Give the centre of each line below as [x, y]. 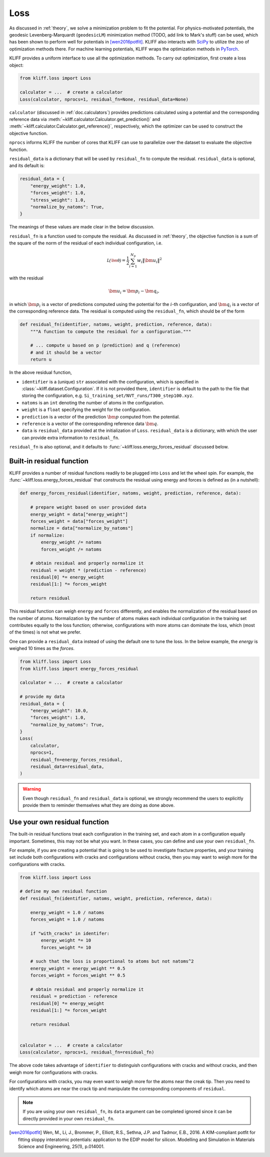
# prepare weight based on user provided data [88, 507]
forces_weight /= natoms [71, 549]
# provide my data [42, 697]
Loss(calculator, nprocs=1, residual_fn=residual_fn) [87, 1052]
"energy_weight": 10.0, [59, 710]
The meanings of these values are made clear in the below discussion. [82, 227]
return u [41, 359]
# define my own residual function [63, 891]
